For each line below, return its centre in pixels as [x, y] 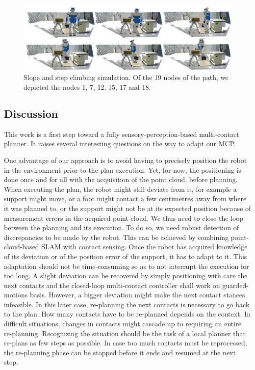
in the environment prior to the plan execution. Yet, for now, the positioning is [123, 170]
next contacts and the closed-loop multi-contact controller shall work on [112, 285]
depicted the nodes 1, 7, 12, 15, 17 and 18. [87, 87]
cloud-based [22, 247]
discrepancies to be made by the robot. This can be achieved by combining [116, 237]
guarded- [235, 285]
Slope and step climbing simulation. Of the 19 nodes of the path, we [126, 77]
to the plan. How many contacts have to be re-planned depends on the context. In [127, 314]
